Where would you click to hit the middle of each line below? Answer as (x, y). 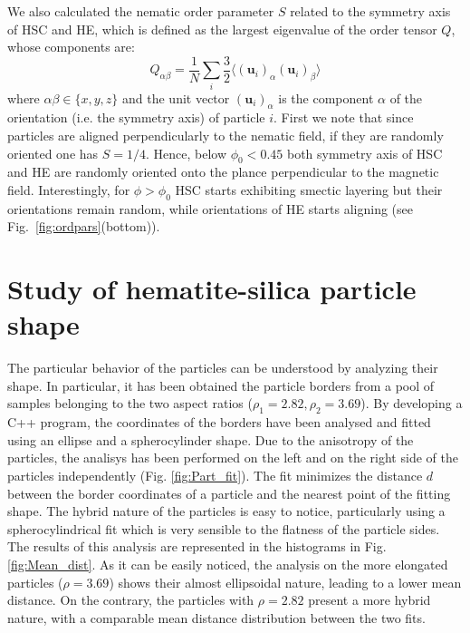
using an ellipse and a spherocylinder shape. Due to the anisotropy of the (211, 439)
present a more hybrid (369, 600)
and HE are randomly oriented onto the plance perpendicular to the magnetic (223, 172)
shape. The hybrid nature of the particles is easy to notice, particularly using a (226, 511)
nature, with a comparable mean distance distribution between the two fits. (216, 617)
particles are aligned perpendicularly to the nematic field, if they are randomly (225, 135)
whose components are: (71, 47)
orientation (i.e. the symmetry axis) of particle (136, 117)
